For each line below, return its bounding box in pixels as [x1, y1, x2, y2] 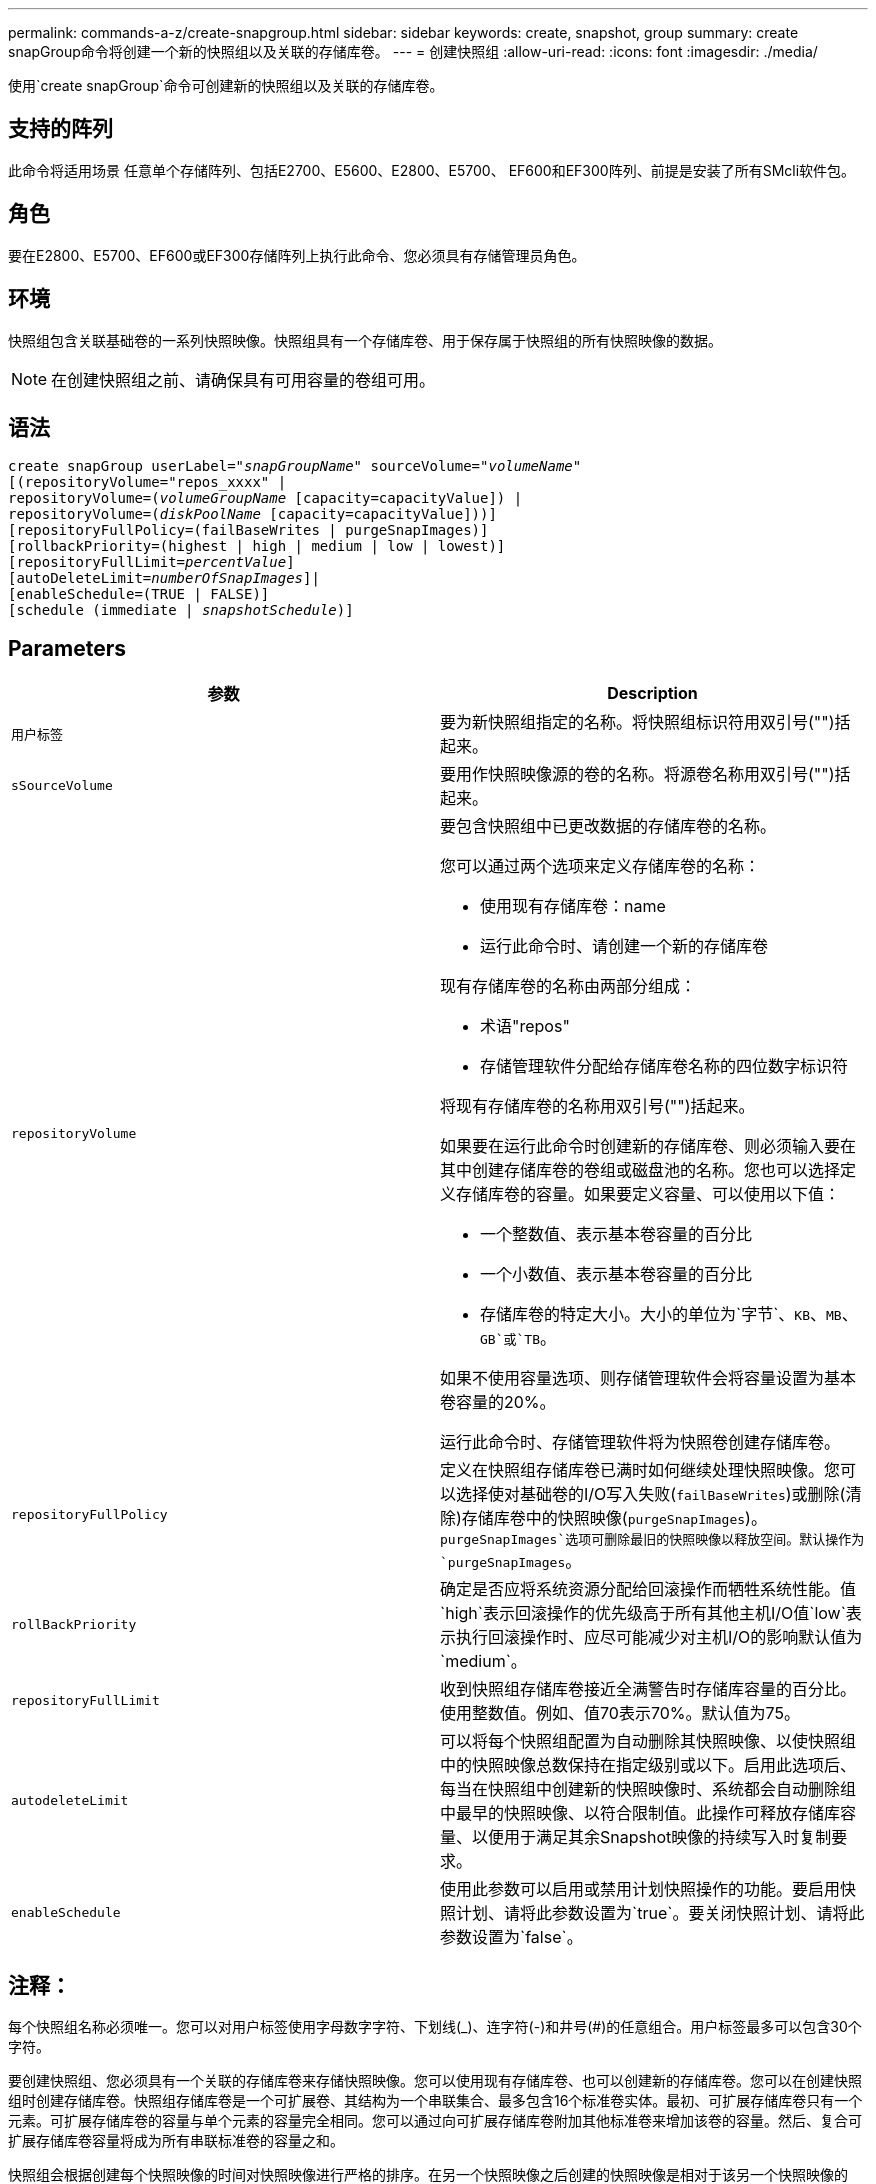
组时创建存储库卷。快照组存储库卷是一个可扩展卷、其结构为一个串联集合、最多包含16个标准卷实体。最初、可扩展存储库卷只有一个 [8, 2092, 863, 2110]
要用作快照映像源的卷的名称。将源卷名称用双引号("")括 [440, 764, 851, 785]
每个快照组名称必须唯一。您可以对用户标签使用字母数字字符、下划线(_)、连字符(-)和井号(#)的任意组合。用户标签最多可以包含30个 [8, 2018, 862, 2036]
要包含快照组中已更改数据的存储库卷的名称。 [440, 816, 777, 837]
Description [607, 683, 698, 704]
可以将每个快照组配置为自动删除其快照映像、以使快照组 [440, 1731, 857, 1752]
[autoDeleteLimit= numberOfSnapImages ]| [8, 570, 320, 587]
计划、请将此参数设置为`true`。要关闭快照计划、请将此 [456, 1903, 865, 1924]
